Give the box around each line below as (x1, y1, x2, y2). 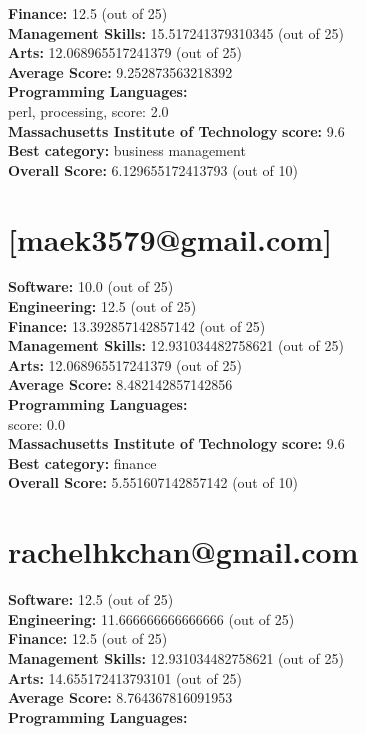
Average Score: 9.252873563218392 (8, 61, 233, 82)
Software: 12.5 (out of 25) (8, 589, 174, 610)
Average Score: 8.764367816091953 (8, 687, 233, 708)
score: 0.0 (8, 413, 65, 434)
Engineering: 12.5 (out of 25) (8, 296, 197, 317)
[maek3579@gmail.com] (8, 218, 333, 259)
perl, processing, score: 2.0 (8, 100, 169, 121)
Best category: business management (8, 140, 246, 161)
